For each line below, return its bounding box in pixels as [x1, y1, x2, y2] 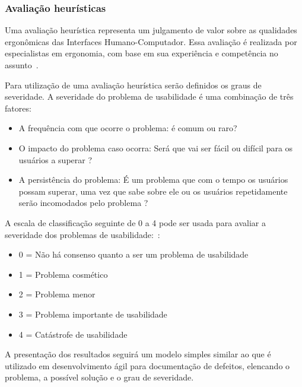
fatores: [5, 101, 31, 114]
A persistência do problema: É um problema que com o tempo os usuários [18, 173, 288, 186]
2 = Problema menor [18, 288, 96, 300]
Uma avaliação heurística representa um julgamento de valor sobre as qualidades [5, 24, 297, 36]
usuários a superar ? [18, 153, 93, 166]
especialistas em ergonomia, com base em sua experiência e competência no [5, 47, 278, 59]
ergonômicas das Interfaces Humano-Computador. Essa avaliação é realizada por [5, 35, 297, 47]
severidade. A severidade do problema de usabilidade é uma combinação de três [5, 90, 294, 103]
